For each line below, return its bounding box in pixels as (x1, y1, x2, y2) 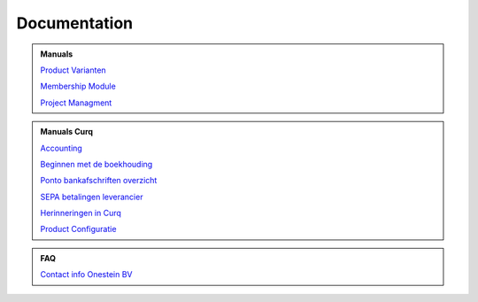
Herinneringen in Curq (40, 208, 121, 219)
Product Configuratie (40, 224, 117, 235)
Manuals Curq (40, 127, 93, 137)
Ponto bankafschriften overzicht (40, 175, 158, 186)
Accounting (40, 143, 83, 153)
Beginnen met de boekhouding (40, 159, 153, 169)
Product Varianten (40, 65, 106, 75)
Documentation (16, 13, 134, 33)
